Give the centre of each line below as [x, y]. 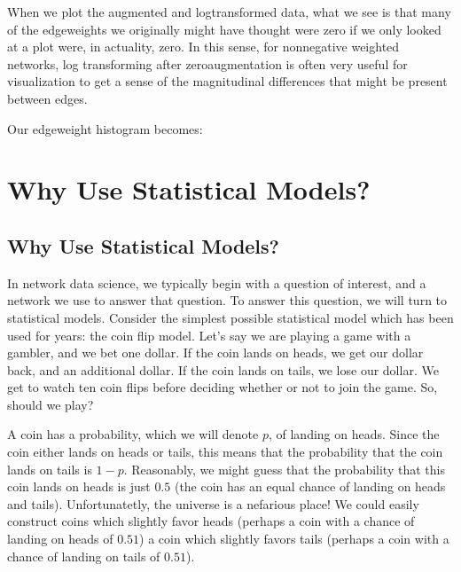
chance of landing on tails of [84, 556]
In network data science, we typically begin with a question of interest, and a [217, 282]
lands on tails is [50, 469]
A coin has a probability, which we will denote [133, 434]
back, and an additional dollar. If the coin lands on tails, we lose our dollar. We [223, 369]
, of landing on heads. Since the [354, 434]
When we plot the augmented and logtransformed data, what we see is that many [229, 12]
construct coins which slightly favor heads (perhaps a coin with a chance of [211, 521]
